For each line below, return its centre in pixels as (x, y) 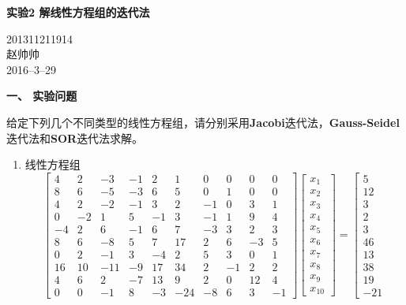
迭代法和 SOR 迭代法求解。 (75, 138)
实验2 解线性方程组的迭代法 (78, 12)
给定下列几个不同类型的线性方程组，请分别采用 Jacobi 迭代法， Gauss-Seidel (203, 122)
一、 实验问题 (42, 96)
